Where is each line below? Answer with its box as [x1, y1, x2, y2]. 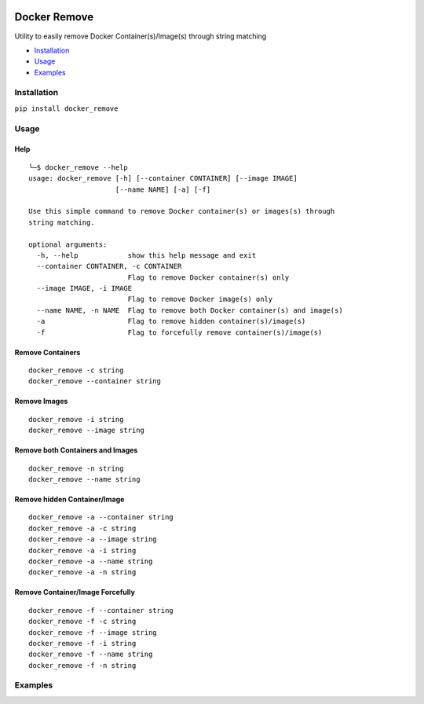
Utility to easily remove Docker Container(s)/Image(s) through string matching [14, 31, 267, 41]
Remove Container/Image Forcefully [14, 588, 135, 597]
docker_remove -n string [28, 464, 124, 473]
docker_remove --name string [28, 475, 141, 483]
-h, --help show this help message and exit [36, 251, 257, 259]
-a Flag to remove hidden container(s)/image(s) [36, 317, 306, 326]
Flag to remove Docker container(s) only [127, 273, 290, 282]
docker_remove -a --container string [28, 513, 174, 522]
